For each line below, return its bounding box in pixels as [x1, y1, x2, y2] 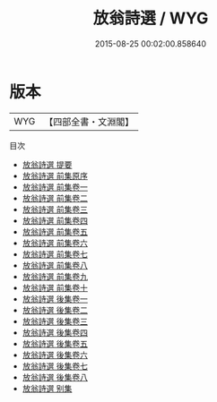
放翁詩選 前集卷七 [22, 248, 88, 260]
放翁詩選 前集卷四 [22, 215, 88, 226]
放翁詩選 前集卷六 [22, 237, 88, 248]
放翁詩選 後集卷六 [22, 349, 88, 360]
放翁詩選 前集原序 [22, 170, 88, 181]
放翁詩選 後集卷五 [22, 338, 88, 349]
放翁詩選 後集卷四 [22, 327, 88, 338]
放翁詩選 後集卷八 [22, 372, 88, 382]
